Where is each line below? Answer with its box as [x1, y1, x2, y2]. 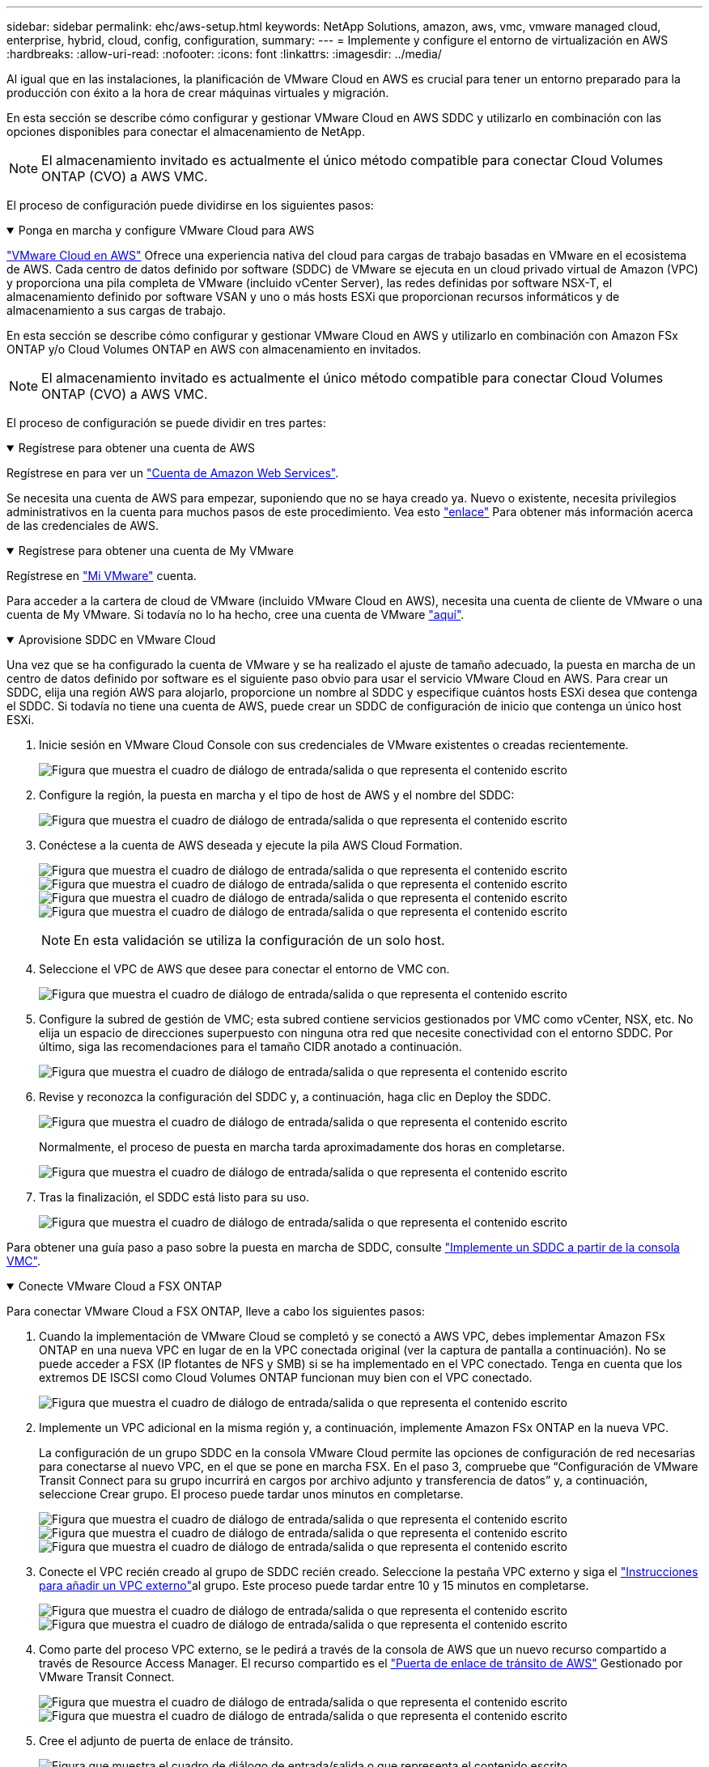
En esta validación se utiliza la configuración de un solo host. [74, 932, 445, 948]
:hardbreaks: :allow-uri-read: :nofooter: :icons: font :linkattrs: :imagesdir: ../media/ [6, 47, 442, 61]
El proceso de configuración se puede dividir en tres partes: [6, 416, 326, 430]
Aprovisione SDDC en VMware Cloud [18, 633, 216, 646]
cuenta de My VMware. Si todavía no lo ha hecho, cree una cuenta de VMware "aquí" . [6, 608, 465, 621]
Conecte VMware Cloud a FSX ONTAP [18, 1279, 223, 1293]
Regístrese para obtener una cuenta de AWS [18, 441, 256, 455]
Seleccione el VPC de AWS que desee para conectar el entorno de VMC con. [39, 962, 450, 976]
